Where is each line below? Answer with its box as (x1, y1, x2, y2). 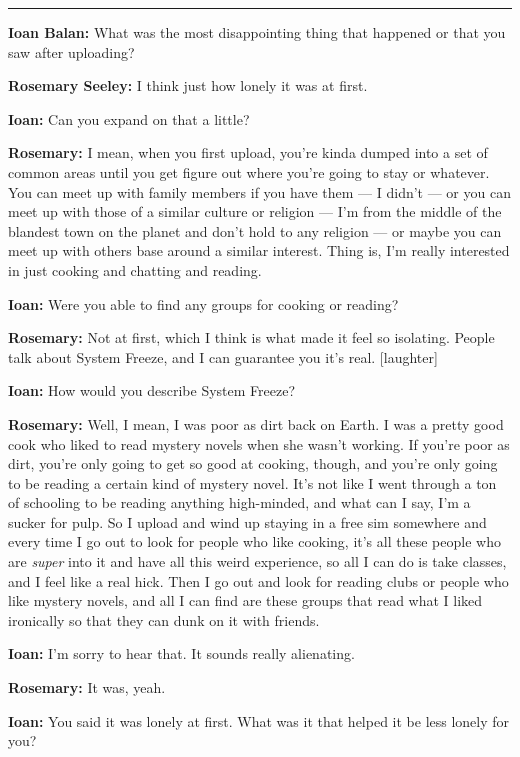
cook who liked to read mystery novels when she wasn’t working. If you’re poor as (8, 433, 510, 454)
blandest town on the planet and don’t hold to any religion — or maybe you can (8, 220, 502, 241)
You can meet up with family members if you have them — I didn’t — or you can (8, 181, 511, 202)
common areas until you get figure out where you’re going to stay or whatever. (8, 161, 490, 182)
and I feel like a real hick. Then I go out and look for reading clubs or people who (8, 570, 509, 591)
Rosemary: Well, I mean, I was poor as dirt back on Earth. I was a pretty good (8, 413, 504, 434)
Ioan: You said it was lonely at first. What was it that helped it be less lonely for (8, 710, 510, 731)
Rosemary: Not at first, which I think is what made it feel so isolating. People (8, 327, 495, 348)
